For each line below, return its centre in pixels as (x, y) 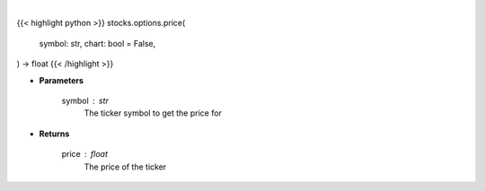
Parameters (62, 80)
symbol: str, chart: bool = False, (97, 43)
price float (84, 154)
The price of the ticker (125, 167)
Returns (54, 134)
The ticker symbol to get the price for (153, 113)
